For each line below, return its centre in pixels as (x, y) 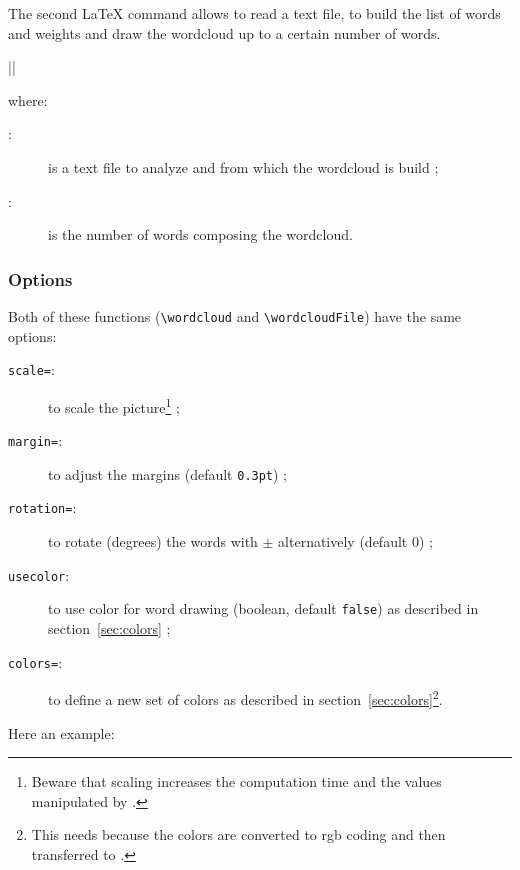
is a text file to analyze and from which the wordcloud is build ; (243, 166)
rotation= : (42, 507)
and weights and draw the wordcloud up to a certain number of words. (224, 32)
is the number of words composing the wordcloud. (200, 234)
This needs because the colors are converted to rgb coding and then (238, 834)
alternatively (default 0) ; (355, 541)
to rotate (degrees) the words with (153, 541)
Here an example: (61, 732)
